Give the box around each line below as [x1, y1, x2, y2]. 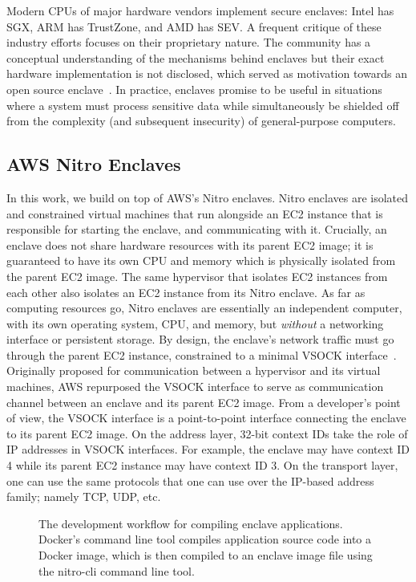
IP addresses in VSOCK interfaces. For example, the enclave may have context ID [6, 441, 410, 458]
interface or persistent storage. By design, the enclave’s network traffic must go [6, 331, 394, 348]
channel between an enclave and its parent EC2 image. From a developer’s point [6, 393, 401, 410]
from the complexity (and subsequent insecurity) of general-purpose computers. [6, 112, 396, 129]
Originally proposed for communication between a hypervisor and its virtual [6, 362, 381, 379]
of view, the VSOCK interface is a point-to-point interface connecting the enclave [6, 409, 406, 426]
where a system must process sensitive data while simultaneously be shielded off [6, 96, 399, 113]
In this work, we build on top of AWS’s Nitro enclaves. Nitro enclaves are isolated [6, 189, 409, 206]
